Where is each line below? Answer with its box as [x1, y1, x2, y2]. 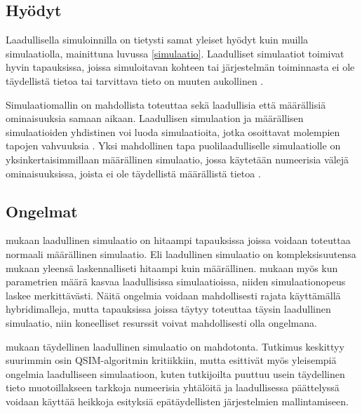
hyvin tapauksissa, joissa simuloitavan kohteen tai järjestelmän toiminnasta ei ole [6, 60, 355, 74]
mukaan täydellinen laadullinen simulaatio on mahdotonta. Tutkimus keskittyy [6, 339, 344, 353]
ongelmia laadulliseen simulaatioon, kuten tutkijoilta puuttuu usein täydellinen [6, 366, 345, 381]
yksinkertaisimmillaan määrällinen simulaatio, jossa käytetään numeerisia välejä [6, 151, 349, 166]
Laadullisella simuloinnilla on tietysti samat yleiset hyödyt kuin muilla [6, 32, 309, 47]
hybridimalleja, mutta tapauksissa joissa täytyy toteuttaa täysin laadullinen [6, 302, 331, 316]
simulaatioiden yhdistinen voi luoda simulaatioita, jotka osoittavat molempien [6, 124, 340, 139]
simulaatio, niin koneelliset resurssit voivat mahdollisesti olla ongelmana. [6, 315, 317, 330]
